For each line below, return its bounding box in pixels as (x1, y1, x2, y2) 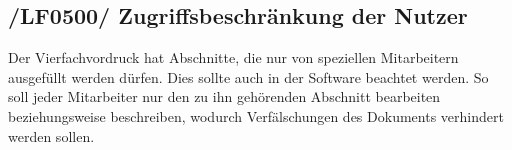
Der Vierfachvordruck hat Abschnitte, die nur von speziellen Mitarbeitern (8, 47, 459, 68)
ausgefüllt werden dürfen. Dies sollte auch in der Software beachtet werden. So (8, 66, 489, 87)
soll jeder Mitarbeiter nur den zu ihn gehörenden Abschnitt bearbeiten (8, 86, 441, 107)
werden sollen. (8, 125, 95, 146)
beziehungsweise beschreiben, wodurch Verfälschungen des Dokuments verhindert (8, 105, 504, 126)
